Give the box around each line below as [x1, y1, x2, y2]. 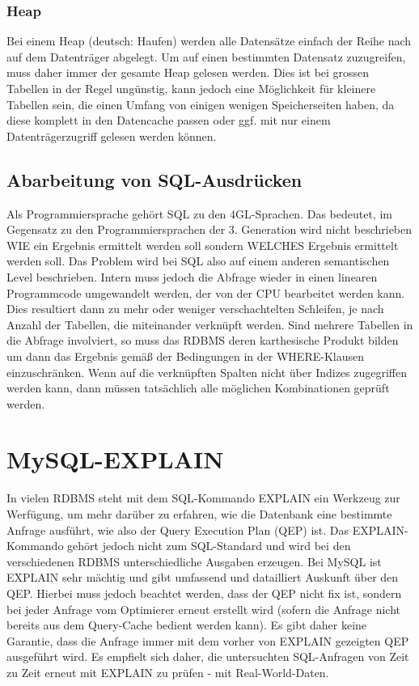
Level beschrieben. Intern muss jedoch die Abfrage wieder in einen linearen [6, 268, 378, 285]
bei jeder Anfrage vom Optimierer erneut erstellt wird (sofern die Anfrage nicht [6, 600, 401, 617]
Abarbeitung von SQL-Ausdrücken [6, 167, 303, 192]
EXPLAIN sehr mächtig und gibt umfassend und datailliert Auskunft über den [6, 569, 399, 586]
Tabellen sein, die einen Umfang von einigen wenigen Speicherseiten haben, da [6, 95, 395, 112]
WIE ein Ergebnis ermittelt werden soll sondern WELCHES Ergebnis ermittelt [6, 236, 399, 253]
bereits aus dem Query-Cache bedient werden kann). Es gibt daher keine [6, 616, 367, 633]
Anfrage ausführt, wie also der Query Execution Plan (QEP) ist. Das [6, 521, 349, 538]
